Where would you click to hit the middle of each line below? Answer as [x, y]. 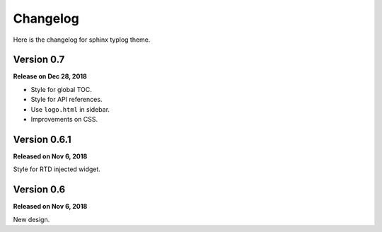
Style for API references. [66, 100]
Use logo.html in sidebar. [70, 109]
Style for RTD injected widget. [57, 169]
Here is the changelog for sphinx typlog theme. [82, 40]
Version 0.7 [39, 60]
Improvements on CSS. [64, 120]
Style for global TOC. [61, 89]
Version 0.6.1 [42, 139]
